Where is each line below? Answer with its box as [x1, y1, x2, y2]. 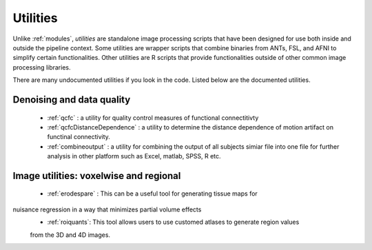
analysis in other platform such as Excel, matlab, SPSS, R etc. [47, 152, 221, 160]
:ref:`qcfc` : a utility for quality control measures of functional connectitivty [47, 114, 259, 122]
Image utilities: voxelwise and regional [12, 169, 181, 182]
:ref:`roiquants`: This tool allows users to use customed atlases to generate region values [47, 218, 300, 227]
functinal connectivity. [47, 133, 110, 141]
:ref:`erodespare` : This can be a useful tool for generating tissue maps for [47, 189, 258, 198]
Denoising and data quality [12, 94, 131, 105]
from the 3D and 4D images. [30, 231, 110, 239]
